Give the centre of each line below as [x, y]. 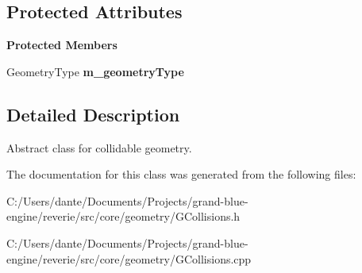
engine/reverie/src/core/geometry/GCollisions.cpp [129, 258]
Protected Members [62, 45]
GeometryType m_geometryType [95, 71]
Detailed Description [93, 114]
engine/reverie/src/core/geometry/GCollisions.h [123, 216]
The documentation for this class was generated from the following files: [181, 174]
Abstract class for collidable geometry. [99, 147]
